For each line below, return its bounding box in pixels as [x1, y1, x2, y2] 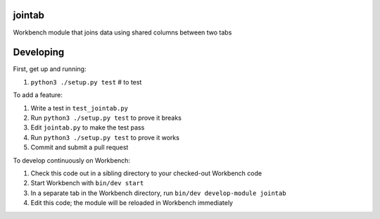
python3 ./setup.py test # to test [30, 77, 142, 86]
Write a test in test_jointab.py [30, 104, 129, 112]
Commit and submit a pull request [30, 143, 129, 151]
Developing [13, 46, 65, 58]
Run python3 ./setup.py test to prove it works [30, 133, 179, 142]
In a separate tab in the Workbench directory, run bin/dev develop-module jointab [30, 189, 286, 197]
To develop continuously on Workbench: [13, 156, 130, 165]
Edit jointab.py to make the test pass [30, 123, 145, 132]
